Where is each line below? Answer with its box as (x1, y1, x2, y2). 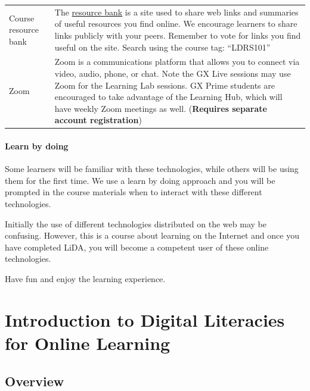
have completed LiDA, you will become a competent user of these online (5, 240, 269, 253)
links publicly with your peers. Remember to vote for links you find (54, 29, 301, 41)
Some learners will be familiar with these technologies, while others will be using (5, 162, 299, 175)
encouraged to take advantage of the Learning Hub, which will (54, 90, 283, 103)
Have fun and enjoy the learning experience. (5, 272, 166, 284)
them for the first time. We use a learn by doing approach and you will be (5, 174, 275, 186)
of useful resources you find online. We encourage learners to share (54, 17, 297, 30)
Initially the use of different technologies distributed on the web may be (5, 217, 266, 230)
